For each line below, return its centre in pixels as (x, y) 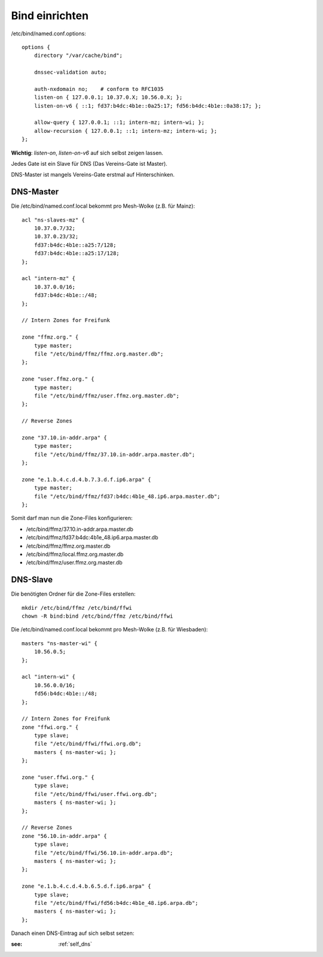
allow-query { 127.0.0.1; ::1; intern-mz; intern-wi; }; (119, 122)
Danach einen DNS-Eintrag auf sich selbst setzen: (73, 933)
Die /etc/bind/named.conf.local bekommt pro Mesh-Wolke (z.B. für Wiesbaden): (109, 630)
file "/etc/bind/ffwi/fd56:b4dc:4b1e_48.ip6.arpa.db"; (116, 903)
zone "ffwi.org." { (50, 727)
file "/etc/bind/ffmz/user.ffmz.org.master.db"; (106, 396)
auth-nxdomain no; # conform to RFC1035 (99, 89)
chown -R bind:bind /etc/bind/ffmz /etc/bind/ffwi (97, 616)
